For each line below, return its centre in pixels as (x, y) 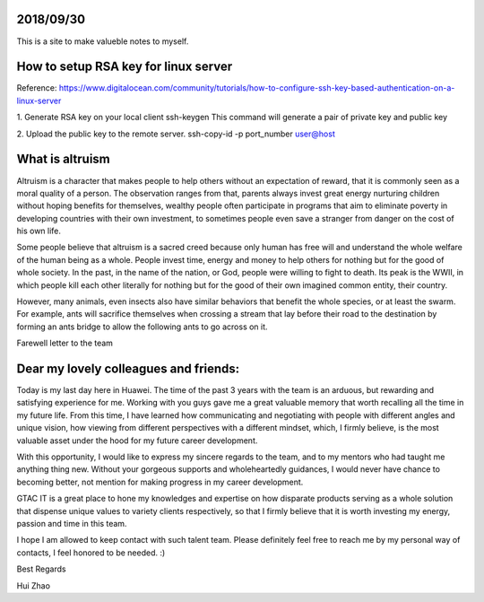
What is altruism (64, 159)
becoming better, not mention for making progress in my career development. (160, 482)
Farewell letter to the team (65, 343)
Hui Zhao (34, 585)
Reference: (37, 88)
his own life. (39, 231)
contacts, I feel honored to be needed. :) (91, 553)
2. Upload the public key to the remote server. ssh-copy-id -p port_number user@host (176, 134)
